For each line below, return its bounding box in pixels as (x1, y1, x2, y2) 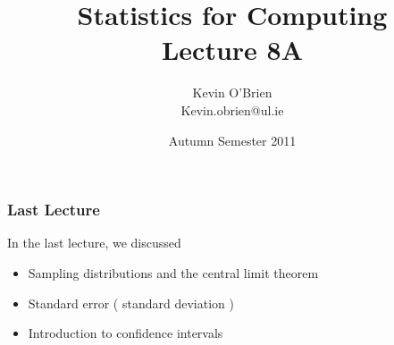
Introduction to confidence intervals (28, 324, 223, 342)
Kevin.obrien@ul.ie (180, 100, 284, 119)
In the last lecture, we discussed (7, 233, 181, 252)
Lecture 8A (161, 31, 304, 68)
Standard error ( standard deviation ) (28, 293, 234, 312)
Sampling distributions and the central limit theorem (28, 263, 319, 282)
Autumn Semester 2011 (168, 130, 297, 149)
